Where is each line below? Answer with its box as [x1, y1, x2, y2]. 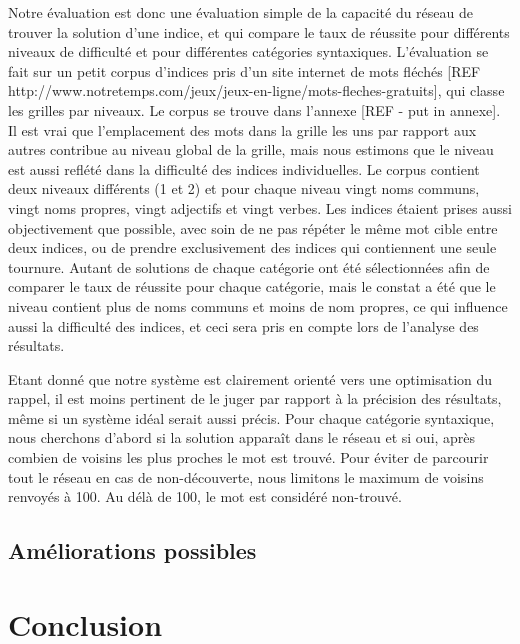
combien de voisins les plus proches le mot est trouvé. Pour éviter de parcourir [8, 447, 489, 468]
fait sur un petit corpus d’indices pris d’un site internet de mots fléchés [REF [8, 60, 481, 81]
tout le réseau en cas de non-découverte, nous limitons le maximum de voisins [8, 466, 484, 487]
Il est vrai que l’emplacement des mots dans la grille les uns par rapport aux [8, 119, 477, 140]
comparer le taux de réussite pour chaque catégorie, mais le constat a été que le [8, 276, 496, 297]
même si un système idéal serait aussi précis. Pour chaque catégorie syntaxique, [8, 407, 495, 428]
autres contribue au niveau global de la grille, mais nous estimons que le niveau [8, 139, 494, 160]
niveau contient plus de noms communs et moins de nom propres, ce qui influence [8, 295, 508, 316]
